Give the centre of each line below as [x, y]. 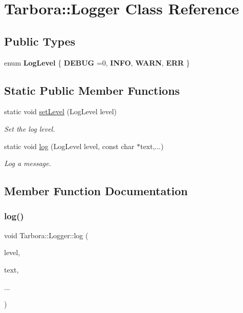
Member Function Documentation [96, 191]
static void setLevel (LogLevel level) [61, 111]
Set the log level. [30, 128]
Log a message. [28, 163]
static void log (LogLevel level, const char [69, 146]
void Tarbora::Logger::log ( [46, 235]
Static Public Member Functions [92, 90]
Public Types [40, 41]
